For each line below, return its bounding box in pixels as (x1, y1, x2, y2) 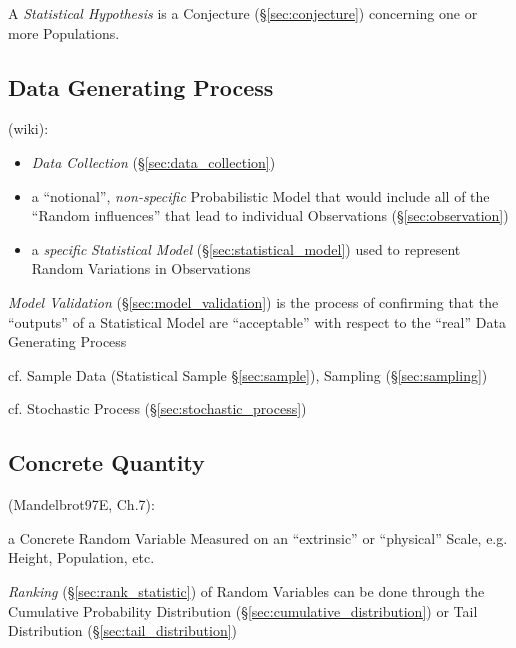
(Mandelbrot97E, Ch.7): (8, 494, 155, 515)
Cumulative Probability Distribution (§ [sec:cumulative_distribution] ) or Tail (8, 600, 478, 621)
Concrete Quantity (8, 447, 205, 478)
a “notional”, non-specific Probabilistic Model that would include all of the (31, 185, 490, 206)
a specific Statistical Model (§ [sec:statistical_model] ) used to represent (31, 238, 461, 259)
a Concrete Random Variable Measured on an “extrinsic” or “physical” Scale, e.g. (8, 527, 508, 548)
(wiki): (8, 118, 49, 139)
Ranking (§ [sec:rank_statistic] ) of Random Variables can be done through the (8, 580, 485, 601)
